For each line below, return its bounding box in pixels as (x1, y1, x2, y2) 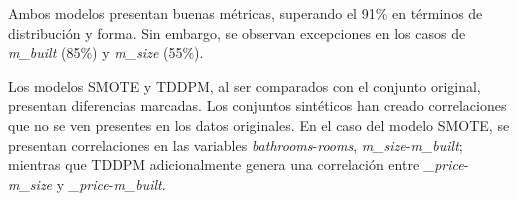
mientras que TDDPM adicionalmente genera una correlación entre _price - (8, 154, 469, 175)
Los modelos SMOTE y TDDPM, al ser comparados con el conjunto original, (8, 75, 481, 96)
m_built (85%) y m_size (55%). (8, 42, 204, 63)
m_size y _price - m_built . (8, 173, 166, 194)
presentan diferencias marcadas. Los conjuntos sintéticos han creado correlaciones (8, 95, 507, 116)
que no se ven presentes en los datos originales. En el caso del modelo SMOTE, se (8, 114, 510, 135)
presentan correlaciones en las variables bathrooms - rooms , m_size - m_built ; (8, 134, 463, 155)
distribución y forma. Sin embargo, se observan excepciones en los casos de (8, 22, 466, 43)
